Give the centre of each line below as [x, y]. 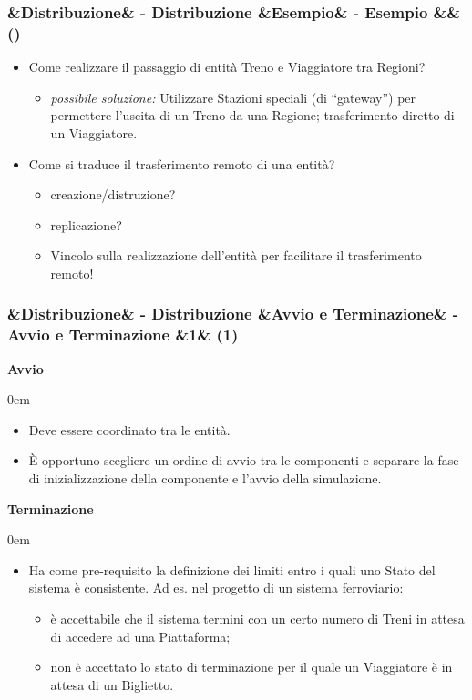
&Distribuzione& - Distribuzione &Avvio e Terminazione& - [233, 314]
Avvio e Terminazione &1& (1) [123, 335]
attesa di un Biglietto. [112, 684]
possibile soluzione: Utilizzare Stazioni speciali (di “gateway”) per [233, 97]
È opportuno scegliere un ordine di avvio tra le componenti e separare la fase [244, 460]
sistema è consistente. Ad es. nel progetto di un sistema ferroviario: [216, 588]
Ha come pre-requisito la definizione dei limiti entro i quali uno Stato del [232, 569]
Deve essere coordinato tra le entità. [129, 429]
